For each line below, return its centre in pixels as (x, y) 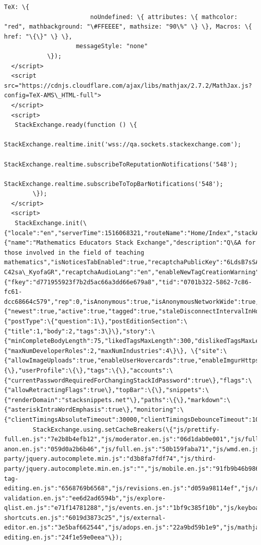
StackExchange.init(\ (51, 223)
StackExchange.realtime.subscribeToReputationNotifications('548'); (121, 164)
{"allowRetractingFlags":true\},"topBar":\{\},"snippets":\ (107, 390)
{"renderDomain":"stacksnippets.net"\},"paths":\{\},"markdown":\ (117, 400)
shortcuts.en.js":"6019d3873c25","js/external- (85, 518)
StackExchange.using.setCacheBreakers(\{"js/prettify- (126, 429)
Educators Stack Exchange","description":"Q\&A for (168, 243)
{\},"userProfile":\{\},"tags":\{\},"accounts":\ (89, 370)
